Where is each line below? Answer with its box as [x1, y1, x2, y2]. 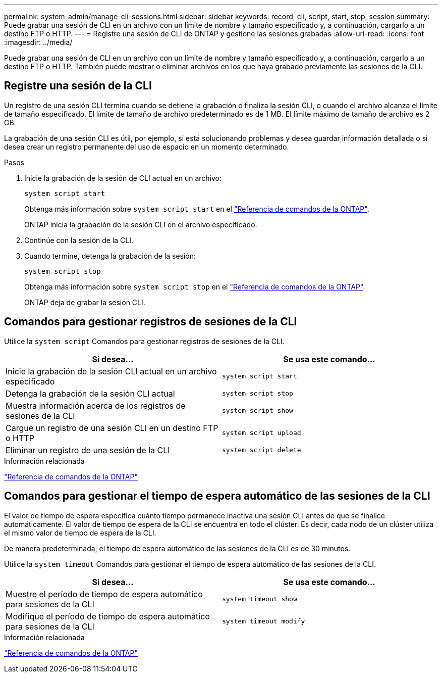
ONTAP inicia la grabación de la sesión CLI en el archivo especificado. [24, 220, 257, 229]
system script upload [222, 429, 301, 437]
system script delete [222, 446, 301, 454]
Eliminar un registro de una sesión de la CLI [6, 445, 170, 455]
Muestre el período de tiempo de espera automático [6, 589, 203, 599]
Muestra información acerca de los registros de [6, 400, 186, 411]
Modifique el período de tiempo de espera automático [6, 611, 210, 621]
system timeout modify [222, 617, 305, 625]
